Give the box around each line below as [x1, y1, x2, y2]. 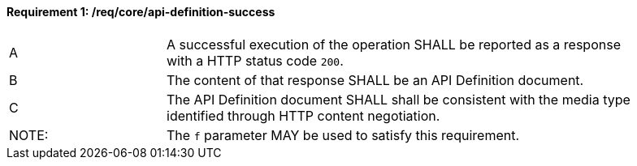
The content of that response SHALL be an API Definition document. [167, 71, 584, 88]
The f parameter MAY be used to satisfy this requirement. [167, 126, 520, 143]
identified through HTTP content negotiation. [167, 107, 440, 124]
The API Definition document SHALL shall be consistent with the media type [167, 91, 630, 108]
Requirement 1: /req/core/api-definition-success [6, 5, 275, 19]
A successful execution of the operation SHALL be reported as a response [167, 36, 621, 53]
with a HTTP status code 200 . [167, 52, 344, 69]
